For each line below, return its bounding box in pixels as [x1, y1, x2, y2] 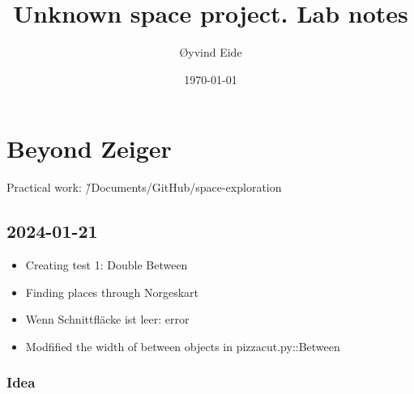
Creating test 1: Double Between [25, 256, 188, 273]
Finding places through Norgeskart [25, 283, 199, 300]
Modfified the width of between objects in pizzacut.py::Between [25, 337, 340, 354]
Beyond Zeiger [6, 132, 172, 165]
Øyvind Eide [179, 44, 242, 61]
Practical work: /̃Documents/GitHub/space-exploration [6, 179, 282, 196]
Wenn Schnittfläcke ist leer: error [25, 311, 190, 328]
